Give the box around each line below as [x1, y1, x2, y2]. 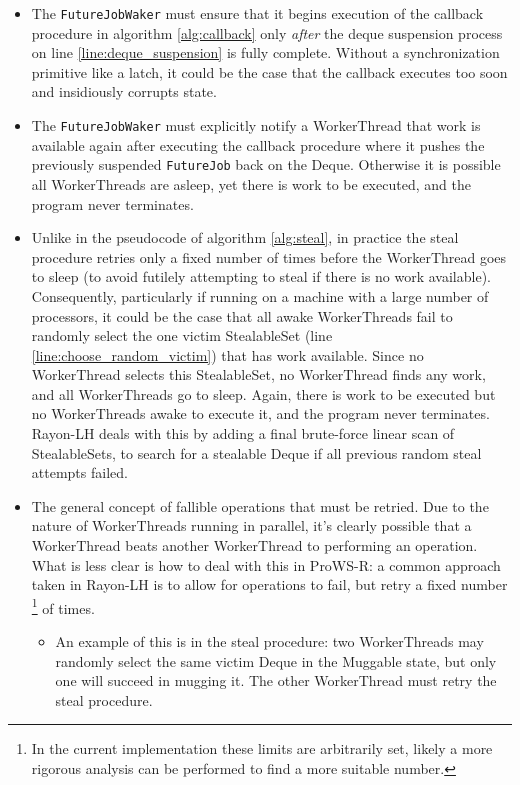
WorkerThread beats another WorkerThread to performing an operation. [31, 535, 478, 556]
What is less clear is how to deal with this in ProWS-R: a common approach [31, 554, 501, 575]
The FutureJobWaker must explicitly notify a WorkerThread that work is [31, 115, 481, 136]
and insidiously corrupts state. [31, 81, 217, 102]
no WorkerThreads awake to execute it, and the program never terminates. [31, 403, 490, 424]
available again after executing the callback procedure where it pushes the [31, 134, 485, 155]
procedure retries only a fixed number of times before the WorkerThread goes [31, 246, 507, 267]
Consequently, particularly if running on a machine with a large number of [31, 285, 489, 306]
